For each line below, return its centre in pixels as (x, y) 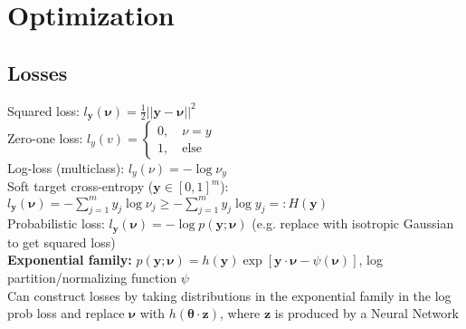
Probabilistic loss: (56, 223)
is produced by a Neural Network (367, 313)
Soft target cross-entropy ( (81, 186)
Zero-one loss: (45, 138)
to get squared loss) (62, 242)
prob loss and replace (66, 313)
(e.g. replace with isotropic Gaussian (353, 223)
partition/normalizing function (92, 278)
